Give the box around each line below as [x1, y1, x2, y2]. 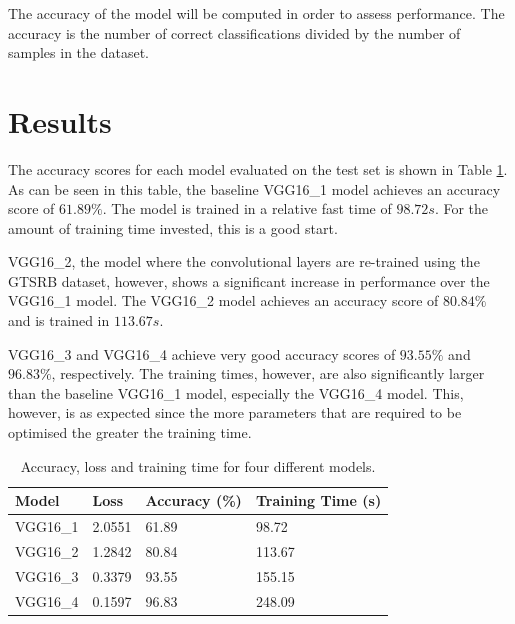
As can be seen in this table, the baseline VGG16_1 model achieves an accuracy [8, 178, 501, 199]
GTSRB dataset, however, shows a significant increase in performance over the [8, 270, 490, 291]
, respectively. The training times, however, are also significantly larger [51, 363, 485, 384]
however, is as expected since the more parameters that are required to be [8, 402, 462, 423]
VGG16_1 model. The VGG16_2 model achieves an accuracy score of [8, 290, 439, 311]
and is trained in [8, 310, 110, 331]
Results [8, 100, 112, 141]
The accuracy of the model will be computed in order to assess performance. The [8, 3, 505, 23]
